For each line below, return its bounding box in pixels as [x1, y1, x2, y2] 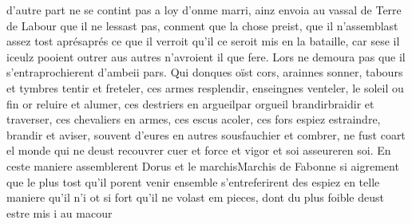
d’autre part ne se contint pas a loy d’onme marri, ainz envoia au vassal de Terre [6, 2, 402, 18]
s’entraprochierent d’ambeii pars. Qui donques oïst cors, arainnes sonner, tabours [6, 64, 403, 81]
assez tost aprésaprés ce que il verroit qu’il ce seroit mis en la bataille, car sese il [6, 33, 400, 49]
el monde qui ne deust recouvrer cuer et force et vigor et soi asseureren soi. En [6, 142, 391, 159]
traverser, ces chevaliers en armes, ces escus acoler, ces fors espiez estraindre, [6, 111, 381, 128]
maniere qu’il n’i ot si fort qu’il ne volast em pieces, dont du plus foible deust [6, 189, 384, 206]
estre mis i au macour [6, 204, 113, 221]
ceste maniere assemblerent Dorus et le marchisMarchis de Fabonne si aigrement [6, 157, 399, 174]
